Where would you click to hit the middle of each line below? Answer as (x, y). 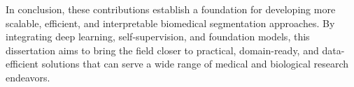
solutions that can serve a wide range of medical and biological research (195, 64)
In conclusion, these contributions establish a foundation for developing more (171, 9)
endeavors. (28, 77)
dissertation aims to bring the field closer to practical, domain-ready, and (162, 50)
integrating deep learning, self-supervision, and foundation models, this (158, 37)
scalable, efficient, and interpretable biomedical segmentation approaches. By (170, 23)
